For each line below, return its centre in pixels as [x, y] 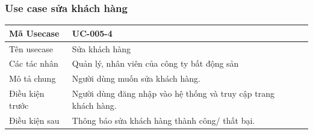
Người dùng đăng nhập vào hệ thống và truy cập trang [173, 93]
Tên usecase [31, 48]
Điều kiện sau [34, 120]
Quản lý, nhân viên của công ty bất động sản [155, 63]
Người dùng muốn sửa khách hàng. [136, 78]
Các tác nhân [34, 63]
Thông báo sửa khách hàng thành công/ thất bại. [163, 120]
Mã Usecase [34, 33]
